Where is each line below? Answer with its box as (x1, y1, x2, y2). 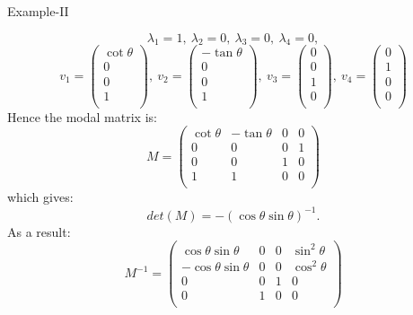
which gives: (7, 188, 74, 206)
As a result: (7, 222, 71, 241)
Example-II (7, 2, 69, 20)
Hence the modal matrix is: (7, 107, 157, 126)
